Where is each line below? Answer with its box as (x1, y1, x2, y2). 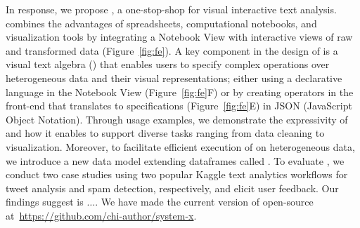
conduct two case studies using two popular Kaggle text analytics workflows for (6, 167, 348, 182)
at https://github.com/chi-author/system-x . (6, 208, 197, 222)
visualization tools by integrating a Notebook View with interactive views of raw (6, 29, 353, 44)
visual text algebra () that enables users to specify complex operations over (6, 57, 330, 72)
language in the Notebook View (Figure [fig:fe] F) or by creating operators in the (6, 84, 354, 99)
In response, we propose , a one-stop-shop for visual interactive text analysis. (6, 2, 337, 16)
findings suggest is (6, 194, 84, 209)
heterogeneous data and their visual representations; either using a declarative (6, 70, 342, 85)
